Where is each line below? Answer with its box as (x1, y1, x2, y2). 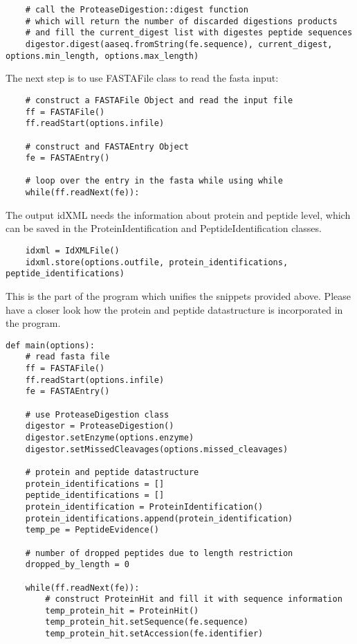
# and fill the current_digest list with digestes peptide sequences (25, 28, 353, 38)
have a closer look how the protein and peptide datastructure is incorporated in (6, 302, 343, 316)
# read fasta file (25, 352, 110, 362)
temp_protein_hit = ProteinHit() (45, 605, 199, 616)
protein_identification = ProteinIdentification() (25, 501, 264, 512)
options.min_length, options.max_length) (6, 51, 199, 61)
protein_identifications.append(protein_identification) (25, 513, 293, 524)
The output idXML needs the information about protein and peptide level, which (6, 207, 351, 222)
